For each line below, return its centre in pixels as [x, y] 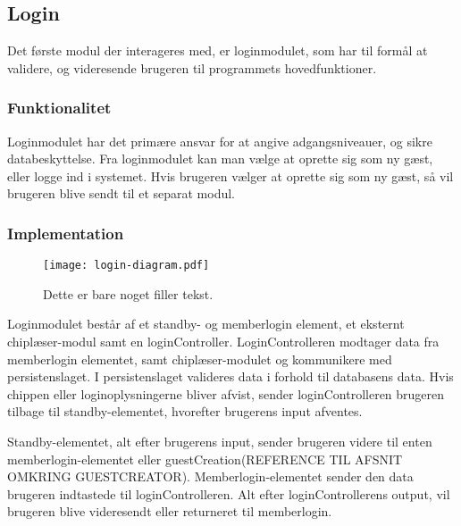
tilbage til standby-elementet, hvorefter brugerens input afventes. [185, 411]
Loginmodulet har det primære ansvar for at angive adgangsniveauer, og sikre [220, 141]
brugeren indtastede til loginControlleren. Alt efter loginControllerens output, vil [229, 493]
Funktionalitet [59, 108]
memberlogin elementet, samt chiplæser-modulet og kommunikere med [200, 359]
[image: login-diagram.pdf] [126, 266]
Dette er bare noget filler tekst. [128, 293]
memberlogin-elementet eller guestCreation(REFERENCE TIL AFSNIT [205, 459]
